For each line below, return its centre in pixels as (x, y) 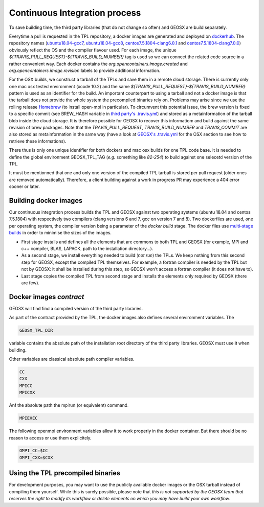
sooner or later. (24, 186)
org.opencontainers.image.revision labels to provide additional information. (85, 70)
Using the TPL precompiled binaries (65, 473)
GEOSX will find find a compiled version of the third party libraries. (76, 308)
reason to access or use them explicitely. (50, 438)
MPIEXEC (28, 418)
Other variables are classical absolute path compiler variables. (72, 359)
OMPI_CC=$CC (34, 451)
